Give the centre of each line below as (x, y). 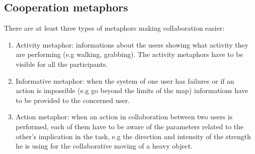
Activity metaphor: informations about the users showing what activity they (132, 44)
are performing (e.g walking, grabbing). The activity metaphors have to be (129, 54)
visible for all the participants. (62, 64)
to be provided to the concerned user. (73, 100)
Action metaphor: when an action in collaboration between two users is (124, 117)
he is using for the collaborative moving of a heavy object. (104, 146)
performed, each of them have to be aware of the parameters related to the (129, 126)
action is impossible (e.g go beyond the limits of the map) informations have (132, 90)
